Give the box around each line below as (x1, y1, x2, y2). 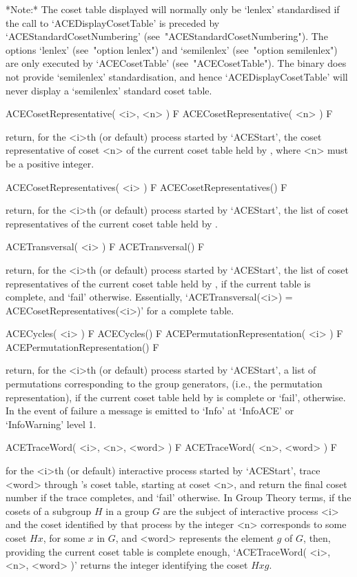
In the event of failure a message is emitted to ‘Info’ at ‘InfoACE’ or (6, 403, 294, 418)
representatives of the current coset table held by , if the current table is (6, 276, 311, 290)
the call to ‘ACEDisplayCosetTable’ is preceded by (6, 15, 220, 30)
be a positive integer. (6, 156, 94, 170)
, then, (303, 531, 331, 545)
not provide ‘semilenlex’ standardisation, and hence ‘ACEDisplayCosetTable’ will (6, 69, 348, 83)
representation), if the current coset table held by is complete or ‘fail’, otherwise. (6, 389, 346, 404)
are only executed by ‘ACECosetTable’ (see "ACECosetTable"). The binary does (6, 56, 347, 70)
